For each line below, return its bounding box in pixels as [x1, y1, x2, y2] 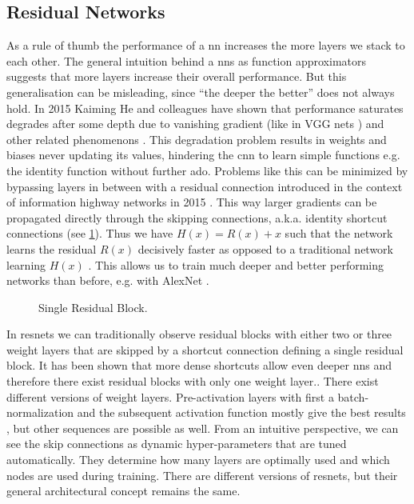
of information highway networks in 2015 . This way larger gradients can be [6, 194, 377, 210]
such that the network [285, 225, 393, 242]
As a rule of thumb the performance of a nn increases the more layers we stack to [6, 37, 405, 54]
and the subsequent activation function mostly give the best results [77, 404, 406, 421]
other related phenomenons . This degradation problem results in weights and [6, 130, 387, 147]
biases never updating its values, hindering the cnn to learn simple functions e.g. [6, 146, 400, 163]
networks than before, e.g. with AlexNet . [6, 272, 209, 289]
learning [6, 256, 46, 273]
